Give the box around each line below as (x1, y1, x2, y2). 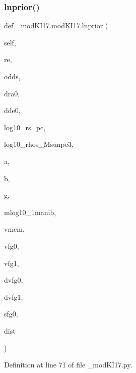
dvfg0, (4, 275, 23, 285)
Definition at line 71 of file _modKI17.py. (4, 359, 132, 370)
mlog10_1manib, (4, 206, 56, 217)
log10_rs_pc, (4, 122, 46, 132)
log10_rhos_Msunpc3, (4, 139, 74, 149)
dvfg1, (4, 291, 23, 302)
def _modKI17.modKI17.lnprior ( (4, 20, 108, 31)
